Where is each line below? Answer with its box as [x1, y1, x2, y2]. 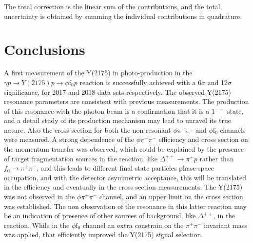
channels [220, 124, 246, 135]
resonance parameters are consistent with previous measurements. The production [4, 96, 249, 106]
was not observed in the [4, 191, 75, 202]
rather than [199, 153, 234, 163]
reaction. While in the [4, 220, 70, 230]
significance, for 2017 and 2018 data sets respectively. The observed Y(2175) [4, 87, 231, 97]
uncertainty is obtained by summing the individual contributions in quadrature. [4, 11, 242, 21]
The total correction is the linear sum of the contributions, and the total [4, 1, 220, 11]
